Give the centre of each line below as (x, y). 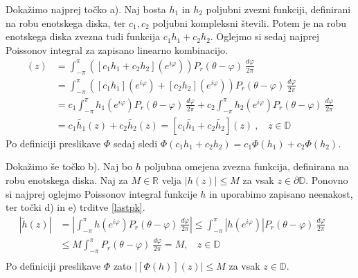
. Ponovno (327, 180)
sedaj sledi (135, 143)
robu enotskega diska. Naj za (67, 180)
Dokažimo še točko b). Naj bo (69, 166)
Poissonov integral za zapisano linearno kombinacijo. (117, 49)
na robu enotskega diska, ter (66, 22)
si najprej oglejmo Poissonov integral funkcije (101, 193)
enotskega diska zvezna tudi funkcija (83, 36)
